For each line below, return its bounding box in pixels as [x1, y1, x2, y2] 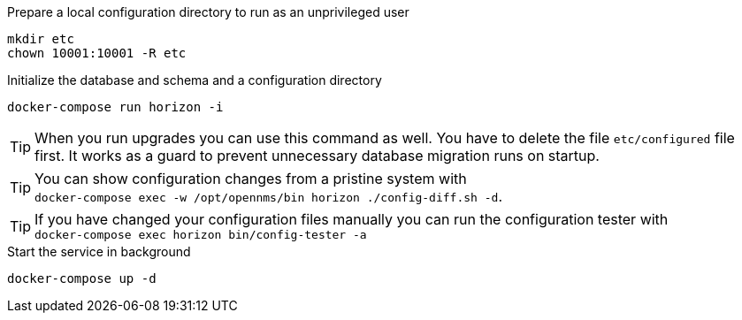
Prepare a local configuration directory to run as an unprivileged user [7, 4, 409, 19]
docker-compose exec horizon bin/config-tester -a [34, 228, 367, 241]
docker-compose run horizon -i [7, 100, 224, 114]
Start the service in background [7, 244, 191, 259]
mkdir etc [7, 32, 74, 46]
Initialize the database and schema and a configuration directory [7, 72, 382, 88]
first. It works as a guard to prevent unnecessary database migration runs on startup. [34, 147, 600, 164]
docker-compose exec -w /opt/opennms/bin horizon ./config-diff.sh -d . [34, 187, 502, 205]
